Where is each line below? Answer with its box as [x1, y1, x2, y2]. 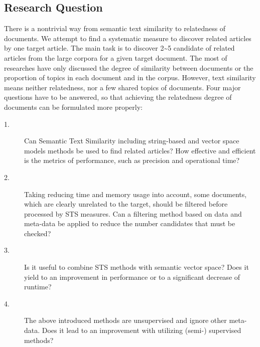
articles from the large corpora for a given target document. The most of [4, 52, 227, 63]
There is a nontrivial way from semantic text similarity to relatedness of [4, 23, 226, 34]
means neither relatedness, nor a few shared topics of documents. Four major [4, 82, 241, 92]
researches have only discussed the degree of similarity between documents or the [4, 62, 253, 73]
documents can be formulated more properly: [4, 101, 143, 112]
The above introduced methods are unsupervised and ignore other [24, 315, 227, 325]
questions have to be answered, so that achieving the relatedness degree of [4, 92, 232, 102]
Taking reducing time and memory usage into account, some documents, [24, 189, 247, 199]
